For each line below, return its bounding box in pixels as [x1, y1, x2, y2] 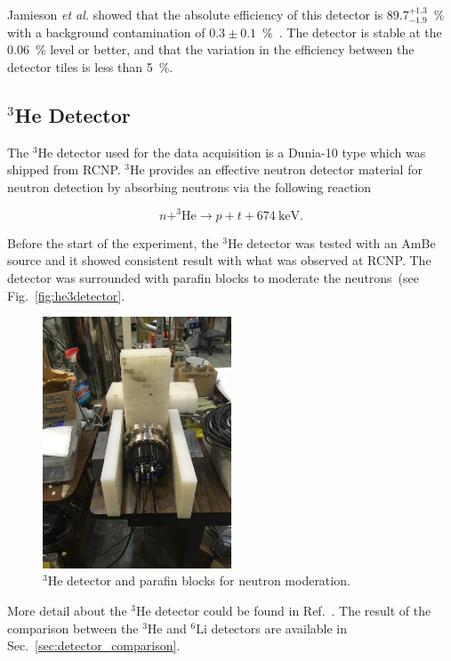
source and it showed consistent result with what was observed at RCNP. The [7, 251, 431, 270]
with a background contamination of [7, 22, 205, 41]
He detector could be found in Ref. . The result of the [135, 601, 431, 620]
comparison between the [7, 618, 139, 637]
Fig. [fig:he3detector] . [7, 286, 125, 304]
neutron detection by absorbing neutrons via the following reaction [7, 177, 372, 196]
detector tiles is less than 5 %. [7, 57, 173, 76]
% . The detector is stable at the [262, 22, 442, 41]
